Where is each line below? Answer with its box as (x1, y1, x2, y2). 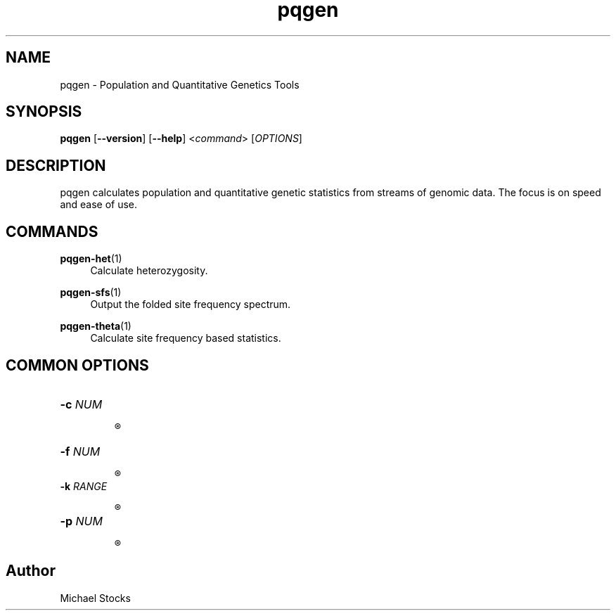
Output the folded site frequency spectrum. (90, 298, 291, 311)
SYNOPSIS (6, 103, 82, 121)
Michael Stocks (60, 591, 131, 604)
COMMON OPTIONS (6, 356, 149, 374)
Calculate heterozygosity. (90, 264, 208, 277)
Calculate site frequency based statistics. (90, 332, 281, 345)
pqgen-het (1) (60, 252, 122, 265)
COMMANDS (6, 222, 98, 240)
